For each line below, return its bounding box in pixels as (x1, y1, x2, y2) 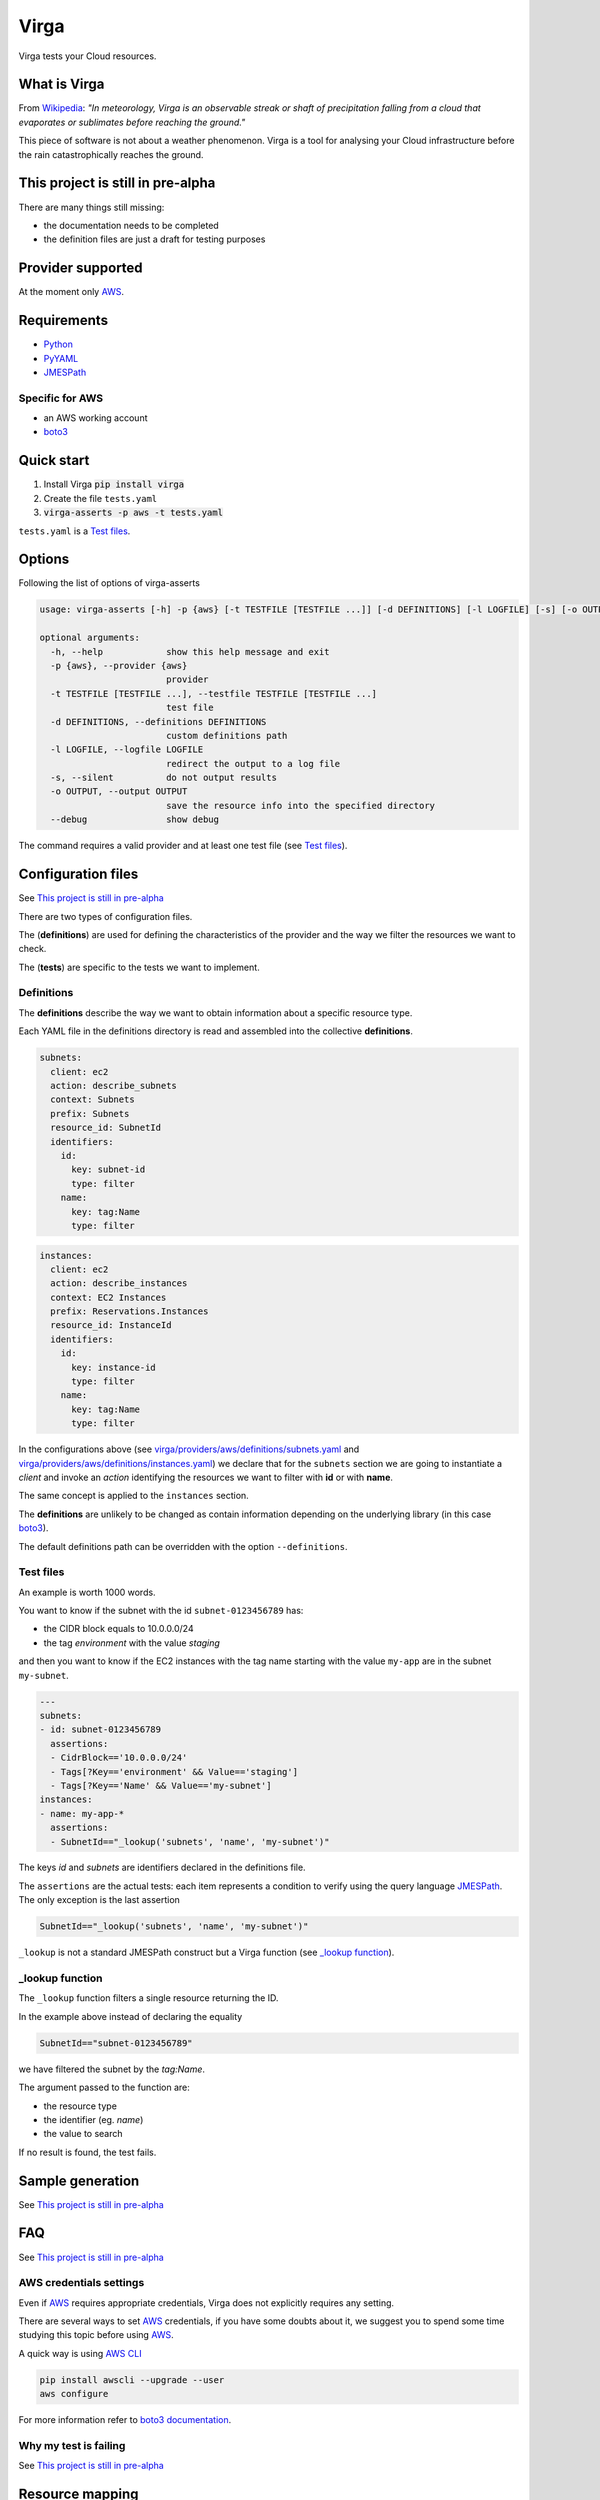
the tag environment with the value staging (43, 1636, 220, 1649)
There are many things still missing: (18, 201, 165, 213)
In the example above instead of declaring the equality (18, 2010, 243, 2022)
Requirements (18, 312, 109, 329)
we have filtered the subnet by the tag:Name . (18, 2063, 205, 2075)
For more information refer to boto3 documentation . (18, 2414, 232, 2426)
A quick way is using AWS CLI (18, 2347, 142, 2359)
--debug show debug (50, 814, 220, 825)
